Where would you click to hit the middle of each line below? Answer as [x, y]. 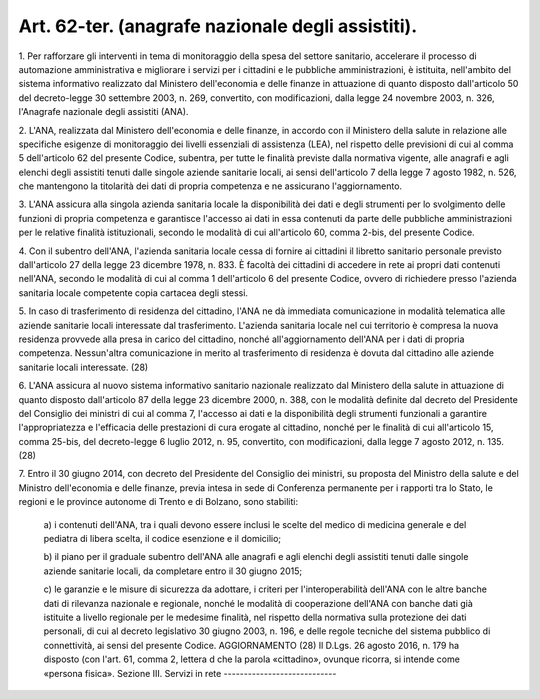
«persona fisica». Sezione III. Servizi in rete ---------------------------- [190, 673]
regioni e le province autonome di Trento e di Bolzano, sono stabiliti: [158, 502]
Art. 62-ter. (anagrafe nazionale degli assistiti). [218, 26]
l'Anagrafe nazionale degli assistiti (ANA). [103, 112]
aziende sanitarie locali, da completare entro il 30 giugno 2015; [173, 571]
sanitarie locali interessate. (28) [83, 367]
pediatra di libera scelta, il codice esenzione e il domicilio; [162, 539]
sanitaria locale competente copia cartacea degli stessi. [133, 292]
